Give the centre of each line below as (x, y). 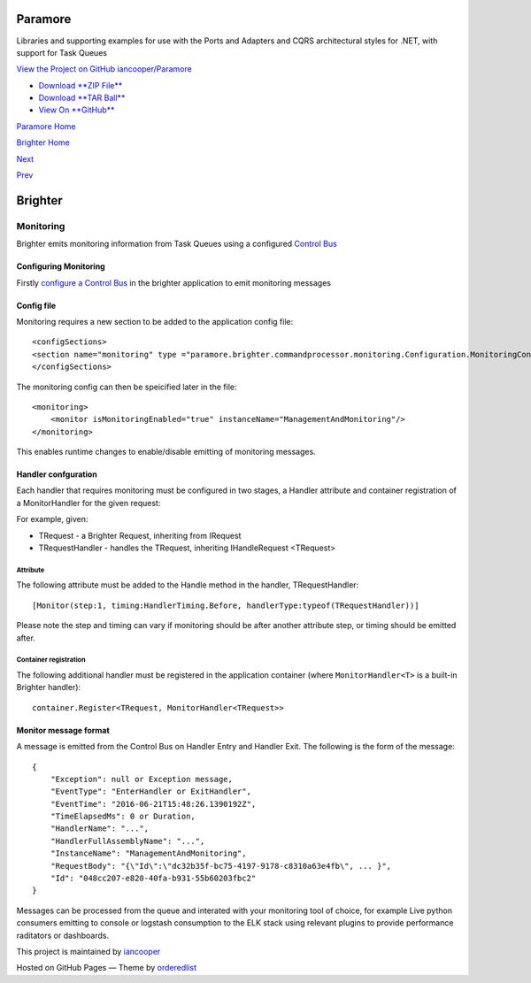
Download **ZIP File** (81, 85)
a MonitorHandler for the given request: (88, 503)
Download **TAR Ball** (82, 98)
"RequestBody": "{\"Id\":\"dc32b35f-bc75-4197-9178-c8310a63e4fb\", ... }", (221, 866)
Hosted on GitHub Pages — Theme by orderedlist (106, 968)
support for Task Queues (62, 52)
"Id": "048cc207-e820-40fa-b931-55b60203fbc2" (153, 879)
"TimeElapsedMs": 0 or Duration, (123, 817)
